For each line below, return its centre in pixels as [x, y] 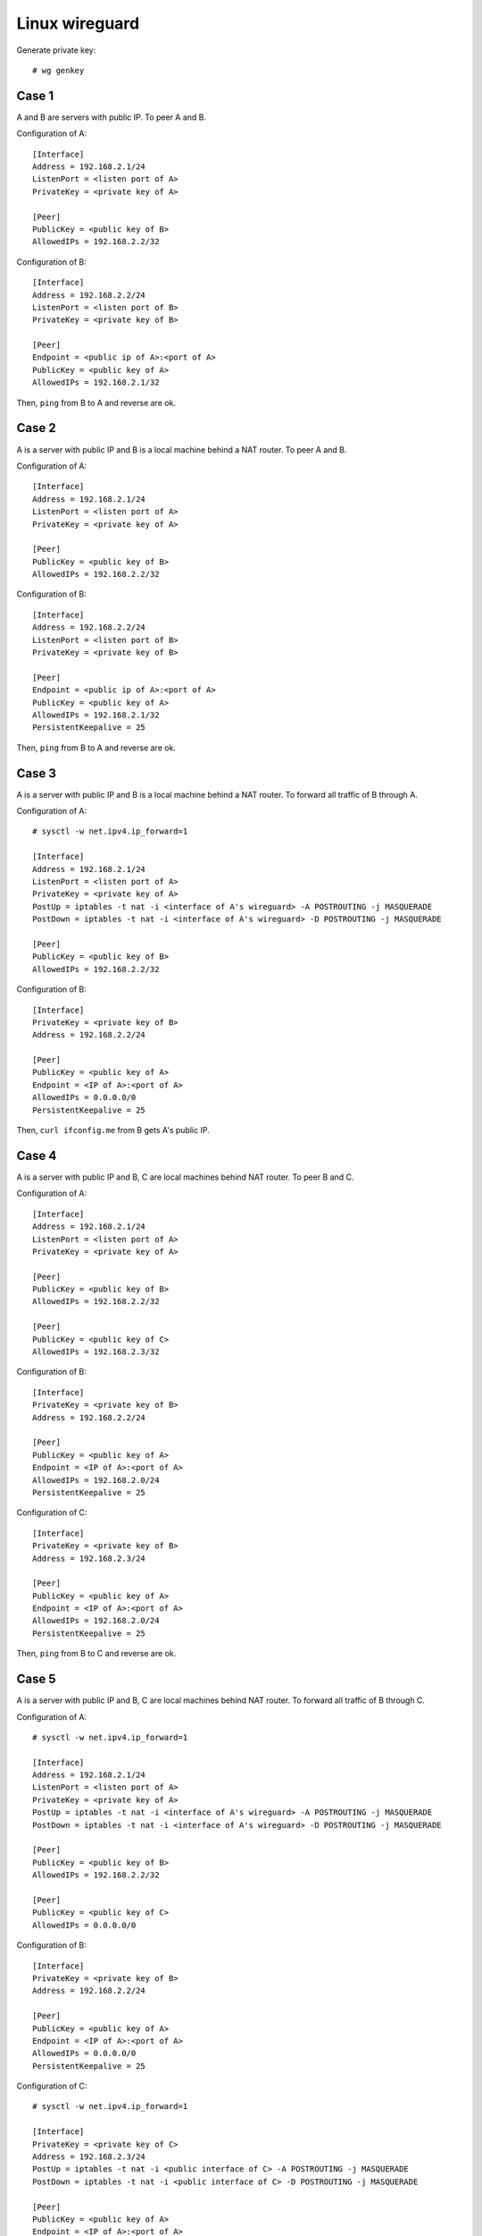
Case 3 [37, 773]
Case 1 [35, 95]
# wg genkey [58, 70]
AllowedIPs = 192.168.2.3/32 [96, 1352]
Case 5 [37, 1679]
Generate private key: [56, 50]
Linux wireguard [78, 23]
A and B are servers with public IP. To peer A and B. [112, 117]
